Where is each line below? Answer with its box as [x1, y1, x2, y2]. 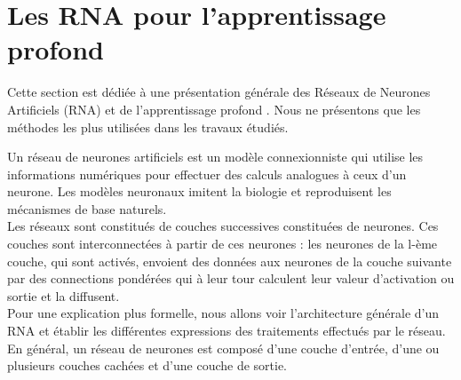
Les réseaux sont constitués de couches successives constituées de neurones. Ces [7, 217, 439, 235]
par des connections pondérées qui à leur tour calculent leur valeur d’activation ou [7, 269, 455, 288]
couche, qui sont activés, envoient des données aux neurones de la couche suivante [7, 251, 452, 270]
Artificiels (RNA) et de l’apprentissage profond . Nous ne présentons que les [7, 99, 421, 118]
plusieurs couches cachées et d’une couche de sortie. [7, 356, 288, 375]
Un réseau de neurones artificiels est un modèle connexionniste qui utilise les [7, 147, 424, 166]
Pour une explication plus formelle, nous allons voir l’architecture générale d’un [7, 304, 440, 322]
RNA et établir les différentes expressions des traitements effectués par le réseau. [7, 321, 446, 340]
